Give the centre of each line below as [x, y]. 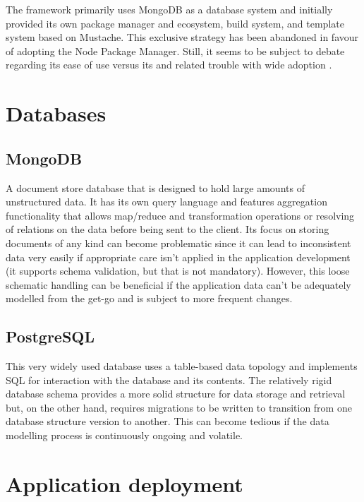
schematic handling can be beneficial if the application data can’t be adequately [178, 284]
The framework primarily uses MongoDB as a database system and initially [169, 9]
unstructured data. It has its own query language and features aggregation [166, 202]
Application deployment [125, 483]
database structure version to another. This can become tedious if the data [168, 421]
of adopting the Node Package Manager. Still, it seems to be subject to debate [175, 50]
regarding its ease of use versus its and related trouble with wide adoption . [169, 65]
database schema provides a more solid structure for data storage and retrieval [176, 394]
